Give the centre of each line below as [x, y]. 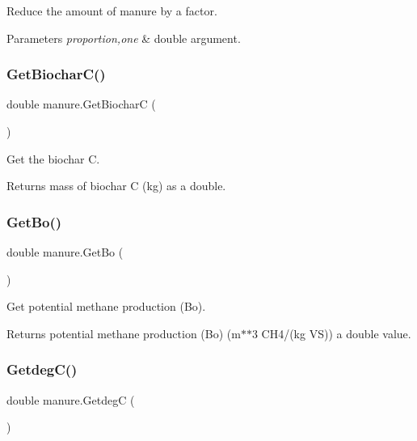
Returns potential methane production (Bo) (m [124, 333]
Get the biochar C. [53, 158]
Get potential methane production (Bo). [106, 306]
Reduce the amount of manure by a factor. [112, 11]
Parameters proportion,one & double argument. [124, 38]
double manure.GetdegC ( [71, 399]
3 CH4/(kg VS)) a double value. [331, 333]
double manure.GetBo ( [65, 252]
